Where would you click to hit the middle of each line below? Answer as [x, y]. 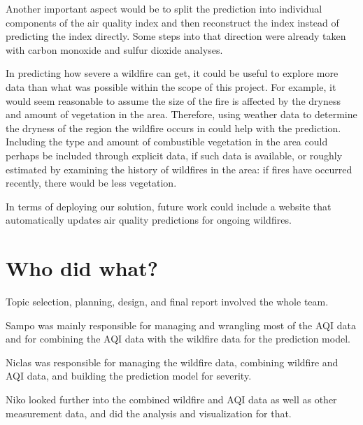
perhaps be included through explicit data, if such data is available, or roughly [174, 155]
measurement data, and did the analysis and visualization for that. [149, 413]
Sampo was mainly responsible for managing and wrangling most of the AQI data [181, 325]
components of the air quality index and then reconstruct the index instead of [172, 22]
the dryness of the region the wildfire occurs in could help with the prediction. [173, 128]
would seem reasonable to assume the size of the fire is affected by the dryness [173, 100]
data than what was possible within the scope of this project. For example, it [171, 86]
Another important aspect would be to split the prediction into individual [164, 8]
